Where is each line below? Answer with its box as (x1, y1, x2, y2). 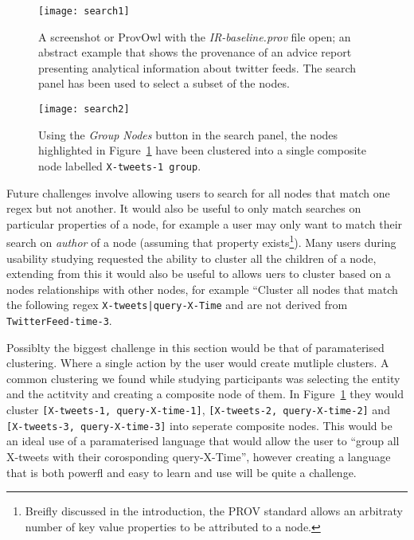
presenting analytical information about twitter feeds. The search (38, 59, 357, 76)
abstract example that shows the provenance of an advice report (38, 44, 352, 61)
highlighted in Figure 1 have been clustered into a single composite (38, 142, 366, 158)
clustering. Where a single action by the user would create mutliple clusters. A (6, 354, 389, 371)
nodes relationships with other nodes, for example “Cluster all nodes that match (6, 280, 398, 297)
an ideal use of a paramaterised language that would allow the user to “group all (6, 432, 400, 449)
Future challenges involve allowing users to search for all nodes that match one (6, 184, 390, 201)
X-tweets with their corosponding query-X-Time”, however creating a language (6, 448, 391, 464)
